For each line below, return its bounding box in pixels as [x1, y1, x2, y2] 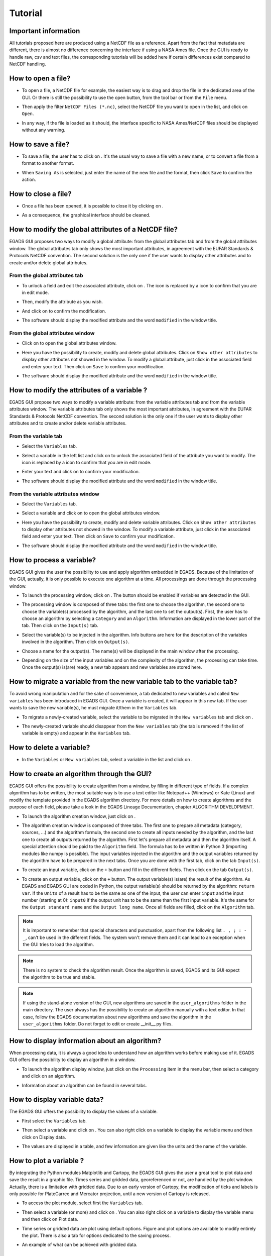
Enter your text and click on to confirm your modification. [22, 469, 140, 475]
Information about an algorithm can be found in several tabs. [22, 1082, 147, 1088]
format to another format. [22, 160, 75, 166]
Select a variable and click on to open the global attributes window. [22, 510, 161, 516]
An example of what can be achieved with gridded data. [22, 1241, 138, 1248]
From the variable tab [9, 433, 63, 440]
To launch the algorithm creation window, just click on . [22, 813, 135, 819]
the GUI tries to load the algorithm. [23, 941, 94, 947]
